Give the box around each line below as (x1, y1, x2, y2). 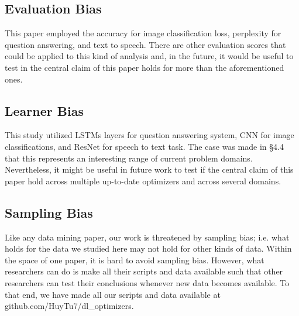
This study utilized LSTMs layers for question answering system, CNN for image (5, 129, 294, 141)
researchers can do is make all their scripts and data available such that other (5, 265, 283, 277)
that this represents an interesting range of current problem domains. (5, 152, 253, 164)
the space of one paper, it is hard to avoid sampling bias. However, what (5, 253, 264, 266)
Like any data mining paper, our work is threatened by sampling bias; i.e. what (5, 231, 290, 243)
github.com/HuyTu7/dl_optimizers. (5, 300, 134, 312)
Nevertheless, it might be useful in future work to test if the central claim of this (5, 163, 294, 176)
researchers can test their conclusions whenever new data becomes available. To (5, 276, 290, 288)
